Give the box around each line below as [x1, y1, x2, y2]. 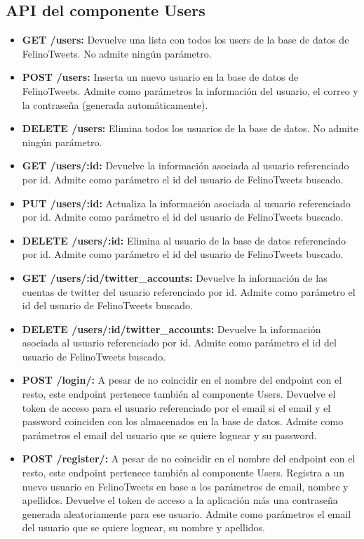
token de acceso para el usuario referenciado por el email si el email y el [22, 400, 331, 415]
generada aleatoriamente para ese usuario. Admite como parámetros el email [22, 506, 351, 521]
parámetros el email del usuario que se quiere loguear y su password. [22, 427, 317, 442]
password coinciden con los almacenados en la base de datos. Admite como [22, 414, 344, 429]
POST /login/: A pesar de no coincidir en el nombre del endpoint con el [22, 372, 342, 387]
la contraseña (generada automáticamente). [22, 97, 208, 112]
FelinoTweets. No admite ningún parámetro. [22, 46, 212, 60]
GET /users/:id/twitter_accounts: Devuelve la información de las [22, 270, 328, 285]
